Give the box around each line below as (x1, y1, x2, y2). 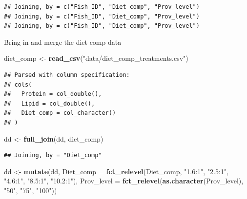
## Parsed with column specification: (4, 71, 130, 78)
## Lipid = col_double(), (4, 100, 95, 107)
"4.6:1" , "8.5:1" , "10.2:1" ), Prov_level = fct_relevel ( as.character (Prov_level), (4, 176, 244, 186)
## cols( (4, 81, 32, 88)
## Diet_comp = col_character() (4, 109, 116, 117)
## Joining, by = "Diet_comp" (4, 152, 102, 159)
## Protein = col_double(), (4, 90, 102, 98)
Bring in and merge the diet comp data (4, 36, 122, 47)
